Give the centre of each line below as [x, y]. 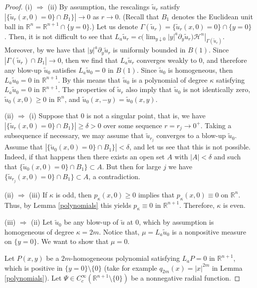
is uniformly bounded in [149, 50]
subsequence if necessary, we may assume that [74, 135]
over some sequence [133, 125]
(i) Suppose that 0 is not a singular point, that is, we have [117, 116]
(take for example [130, 267]
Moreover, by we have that [45, 50]
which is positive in [34, 267]
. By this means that [89, 79]
